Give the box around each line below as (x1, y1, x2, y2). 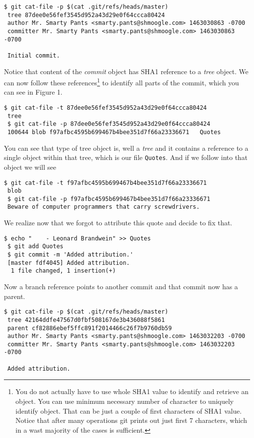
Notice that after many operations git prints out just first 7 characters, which (15, 415, 247, 425)
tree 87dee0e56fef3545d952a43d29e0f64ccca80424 (7, 11, 165, 19)
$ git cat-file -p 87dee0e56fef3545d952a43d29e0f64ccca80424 (7, 120, 211, 128)
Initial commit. (7, 52, 60, 59)
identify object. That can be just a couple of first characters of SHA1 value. (15, 405, 242, 416)
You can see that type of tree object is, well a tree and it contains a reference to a (4, 142, 249, 153)
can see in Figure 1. (4, 87, 63, 97)
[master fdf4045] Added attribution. (7, 259, 130, 266)
